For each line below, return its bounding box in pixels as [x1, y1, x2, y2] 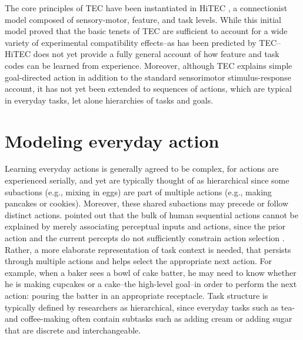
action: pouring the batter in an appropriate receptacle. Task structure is [5, 289, 268, 301]
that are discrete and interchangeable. [5, 324, 141, 336]
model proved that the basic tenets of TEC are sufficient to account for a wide [5, 25, 288, 37]
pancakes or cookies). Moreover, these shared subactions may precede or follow [5, 197, 289, 209]
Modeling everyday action [5, 128, 219, 152]
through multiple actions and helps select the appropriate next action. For [5, 255, 272, 267]
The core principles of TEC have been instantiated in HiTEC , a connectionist [5, 2, 288, 14]
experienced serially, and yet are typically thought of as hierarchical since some [5, 174, 289, 186]
